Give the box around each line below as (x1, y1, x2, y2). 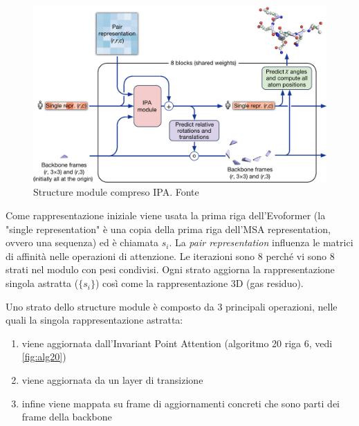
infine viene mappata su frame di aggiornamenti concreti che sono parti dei (21, 396, 340, 410)
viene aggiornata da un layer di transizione (21, 373, 203, 387)
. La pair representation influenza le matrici (169, 235, 353, 250)
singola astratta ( (6, 276, 79, 290)
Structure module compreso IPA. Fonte (33, 185, 199, 199)
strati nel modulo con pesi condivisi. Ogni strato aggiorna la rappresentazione (6, 262, 335, 277)
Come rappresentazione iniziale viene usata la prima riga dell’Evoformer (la (6, 208, 326, 223)
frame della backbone (21, 409, 112, 424)
